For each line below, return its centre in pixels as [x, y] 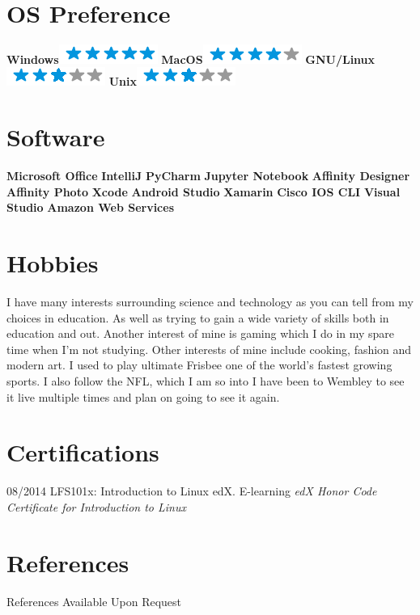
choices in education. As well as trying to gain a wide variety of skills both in [198, 317]
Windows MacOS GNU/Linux [191, 59]
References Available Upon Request [94, 601]
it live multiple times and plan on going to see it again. [143, 396]
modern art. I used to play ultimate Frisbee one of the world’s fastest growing [199, 365]
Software [56, 137]
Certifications [83, 452]
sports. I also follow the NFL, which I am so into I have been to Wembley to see [206, 380]
